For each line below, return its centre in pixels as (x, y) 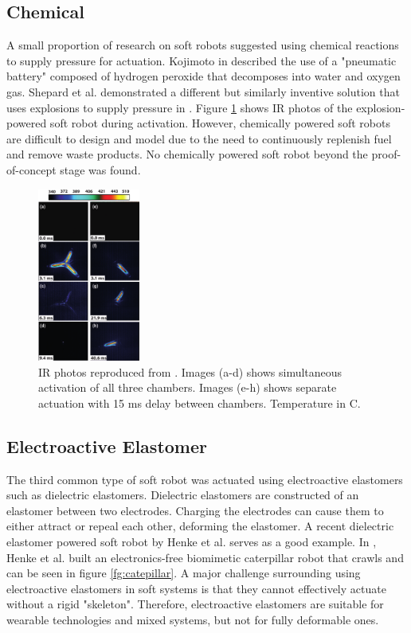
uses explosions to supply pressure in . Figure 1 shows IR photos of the (180, 107)
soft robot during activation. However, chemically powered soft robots (220, 123)
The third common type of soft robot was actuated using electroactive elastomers (205, 479)
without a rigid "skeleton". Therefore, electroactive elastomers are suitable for (195, 604)
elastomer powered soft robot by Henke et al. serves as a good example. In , (192, 541)
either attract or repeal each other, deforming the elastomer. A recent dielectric (200, 526)
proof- (386, 154)
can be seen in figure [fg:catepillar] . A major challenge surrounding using (184, 573)
